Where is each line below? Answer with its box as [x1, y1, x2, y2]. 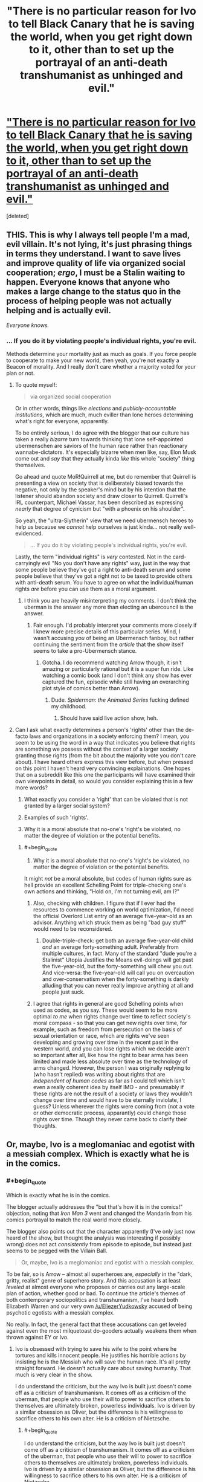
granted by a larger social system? [24, 802, 110, 809]
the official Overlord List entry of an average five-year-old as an [33, 912, 192, 919]
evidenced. [14, 530, 43, 537]
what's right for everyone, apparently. [14, 418, 109, 425]
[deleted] [6, 212, 29, 219]
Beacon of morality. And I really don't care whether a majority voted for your [6, 363, 196, 370]
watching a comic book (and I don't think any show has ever [42, 672, 192, 679]
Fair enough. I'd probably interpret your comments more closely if [33, 621, 198, 629]
